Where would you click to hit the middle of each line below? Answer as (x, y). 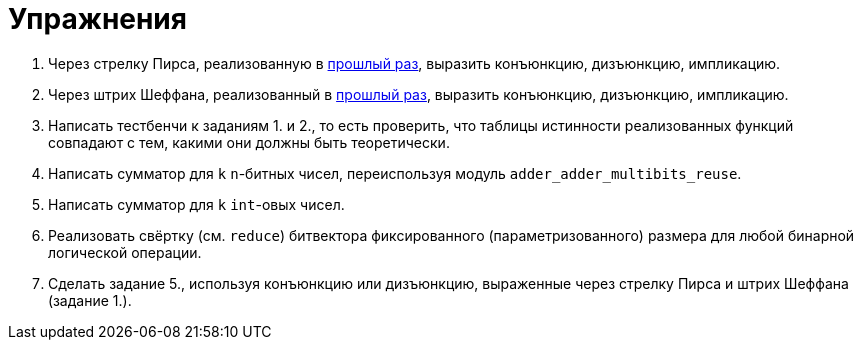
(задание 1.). (90, 300)
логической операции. (125, 252)
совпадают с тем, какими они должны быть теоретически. (249, 142)
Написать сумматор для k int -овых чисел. (196, 204)
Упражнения (97, 19)
